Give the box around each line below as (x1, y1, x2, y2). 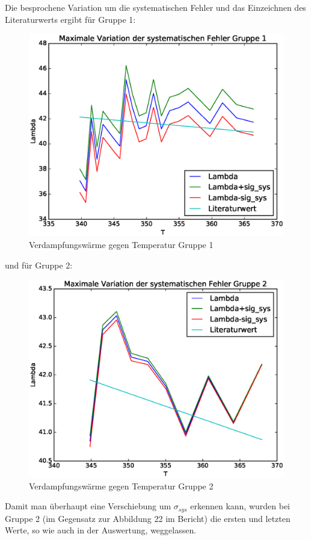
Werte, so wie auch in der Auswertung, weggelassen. (5, 524, 197, 536)
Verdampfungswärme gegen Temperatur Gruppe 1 (29, 238, 214, 250)
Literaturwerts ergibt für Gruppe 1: (5, 13, 136, 25)
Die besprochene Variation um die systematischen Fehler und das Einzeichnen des (5, 1, 306, 13)
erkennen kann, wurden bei (190, 500, 291, 512)
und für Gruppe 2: (5, 258, 73, 271)
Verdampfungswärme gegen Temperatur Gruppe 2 (29, 479, 214, 492)
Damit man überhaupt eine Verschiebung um (5, 500, 171, 512)
